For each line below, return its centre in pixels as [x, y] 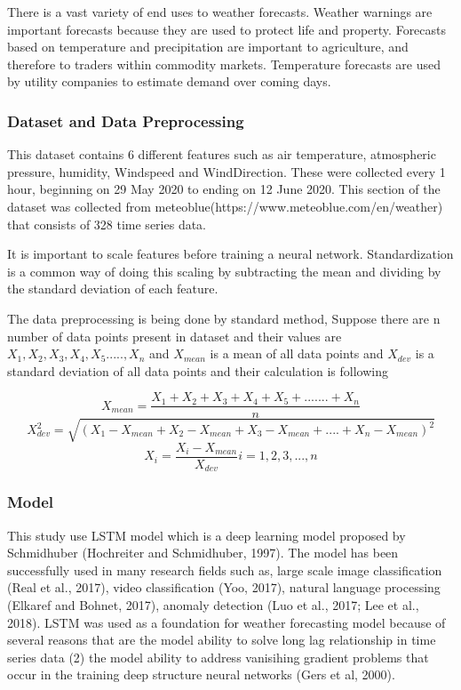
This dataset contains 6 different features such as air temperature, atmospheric [222, 154]
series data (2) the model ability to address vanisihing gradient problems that [218, 657]
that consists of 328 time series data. [107, 224]
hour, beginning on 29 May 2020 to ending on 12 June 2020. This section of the [224, 189]
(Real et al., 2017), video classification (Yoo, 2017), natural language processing [224, 587]
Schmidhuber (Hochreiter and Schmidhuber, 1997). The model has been [203, 553]
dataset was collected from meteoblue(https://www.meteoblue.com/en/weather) [225, 206]
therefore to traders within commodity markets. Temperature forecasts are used [224, 64]
